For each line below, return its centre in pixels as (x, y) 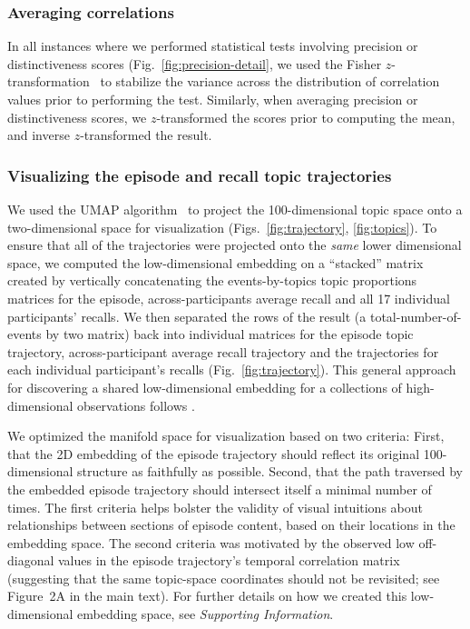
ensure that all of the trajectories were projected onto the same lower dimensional (235, 245)
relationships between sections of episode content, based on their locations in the (231, 525)
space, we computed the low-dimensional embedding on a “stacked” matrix (215, 262)
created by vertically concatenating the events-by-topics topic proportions (212, 280)
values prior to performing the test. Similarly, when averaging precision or (213, 99)
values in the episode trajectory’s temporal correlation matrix (229, 560)
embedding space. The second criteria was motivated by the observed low (211, 542)
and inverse (39, 135)
